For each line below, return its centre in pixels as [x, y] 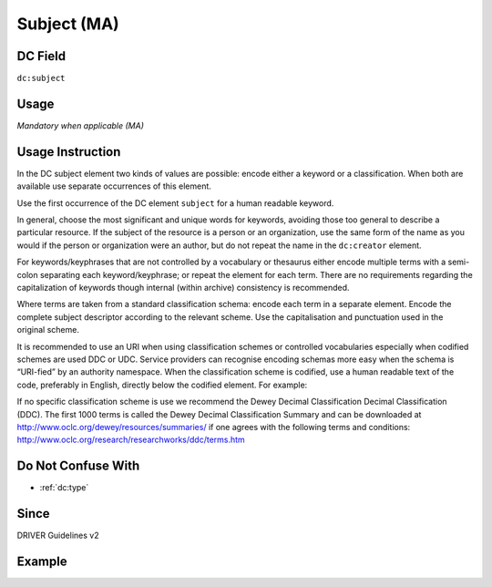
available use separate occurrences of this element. [114, 186]
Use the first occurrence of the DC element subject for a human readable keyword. [175, 203]
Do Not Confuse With [78, 466]
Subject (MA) [68, 24]
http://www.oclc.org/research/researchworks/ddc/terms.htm [131, 440]
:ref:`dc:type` [64, 488]
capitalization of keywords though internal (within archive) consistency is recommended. [183, 288]
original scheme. [48, 330]
